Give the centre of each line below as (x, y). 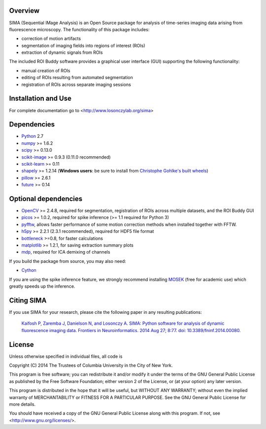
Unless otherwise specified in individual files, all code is (66, 356)
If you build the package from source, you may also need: (68, 261)
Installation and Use (40, 99)
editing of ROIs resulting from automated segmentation (77, 78)
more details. (22, 404)
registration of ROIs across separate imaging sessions (76, 85)
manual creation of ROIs (46, 70)
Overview (24, 11)
